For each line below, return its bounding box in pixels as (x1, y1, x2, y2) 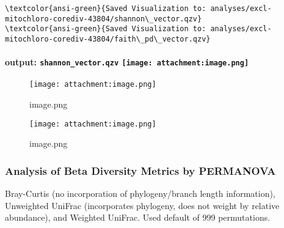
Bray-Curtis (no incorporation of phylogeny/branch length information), (5, 187, 275, 200)
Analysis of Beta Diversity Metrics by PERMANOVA (5, 163, 276, 178)
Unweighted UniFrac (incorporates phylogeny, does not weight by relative (5, 199, 280, 211)
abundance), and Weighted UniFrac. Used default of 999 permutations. (5, 211, 271, 224)
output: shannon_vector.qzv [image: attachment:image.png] (5, 56, 249, 68)
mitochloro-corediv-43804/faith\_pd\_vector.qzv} (5, 34, 211, 43)
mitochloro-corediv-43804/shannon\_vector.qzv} (5, 14, 202, 23)
